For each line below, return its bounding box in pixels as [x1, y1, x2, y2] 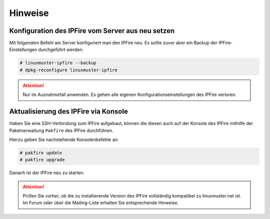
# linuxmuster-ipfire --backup [19, 60, 97, 66]
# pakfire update [19, 150, 62, 155]
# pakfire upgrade [19, 157, 65, 162]
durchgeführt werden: [38, 46, 83, 52]
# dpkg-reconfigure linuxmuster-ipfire [19, 67, 117, 72]
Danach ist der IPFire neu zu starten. [9, 170, 84, 176]
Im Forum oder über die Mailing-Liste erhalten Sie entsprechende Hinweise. [22, 200, 179, 206]
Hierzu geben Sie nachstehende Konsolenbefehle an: [9, 136, 119, 142]
